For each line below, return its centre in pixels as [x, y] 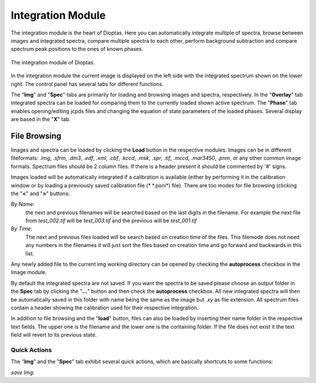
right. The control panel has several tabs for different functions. [87, 84]
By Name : [23, 204]
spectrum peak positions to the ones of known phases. [77, 49]
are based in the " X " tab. [41, 119]
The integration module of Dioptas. [53, 62]
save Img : [23, 372]
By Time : [21, 229]
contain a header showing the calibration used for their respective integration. [105, 308]
